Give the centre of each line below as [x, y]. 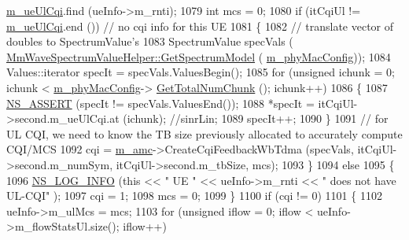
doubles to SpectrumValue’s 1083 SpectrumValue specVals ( [150, 41]
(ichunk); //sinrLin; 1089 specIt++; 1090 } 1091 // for [256, 118]
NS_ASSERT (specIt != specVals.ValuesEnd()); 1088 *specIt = [160, 103]
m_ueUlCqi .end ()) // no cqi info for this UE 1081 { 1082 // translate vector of [200, 26]
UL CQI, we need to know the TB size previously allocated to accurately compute [204, 133]
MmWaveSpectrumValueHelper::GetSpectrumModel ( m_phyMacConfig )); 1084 [199, 56]
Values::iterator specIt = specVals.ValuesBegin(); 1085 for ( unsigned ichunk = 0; [201, 72]
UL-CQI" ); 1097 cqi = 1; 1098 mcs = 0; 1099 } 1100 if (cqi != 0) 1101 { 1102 [194, 196]
